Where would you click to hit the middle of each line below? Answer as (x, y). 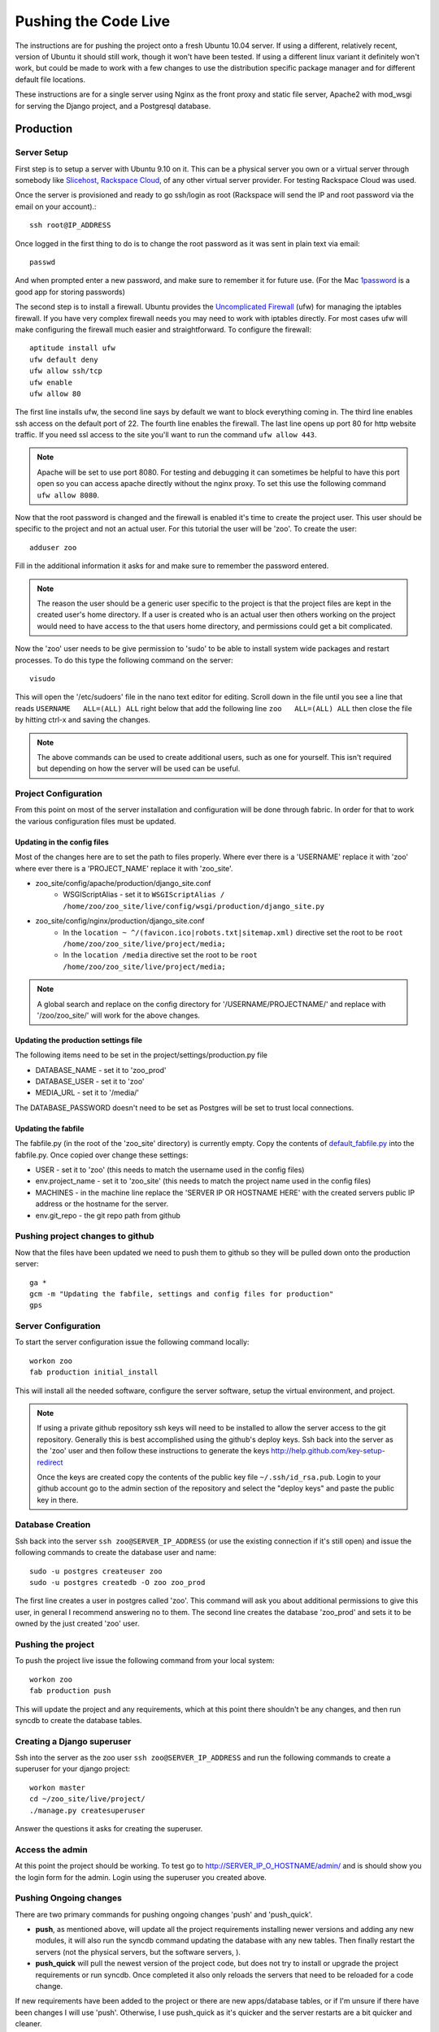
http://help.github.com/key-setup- (328, 1451)
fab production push (70, 1691)
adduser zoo (53, 547)
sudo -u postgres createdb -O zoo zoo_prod (117, 1583)
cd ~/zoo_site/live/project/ (87, 1799)
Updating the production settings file (78, 1040)
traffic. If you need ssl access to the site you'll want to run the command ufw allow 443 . (166, 435)
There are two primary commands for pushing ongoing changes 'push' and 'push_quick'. (164, 1914)
